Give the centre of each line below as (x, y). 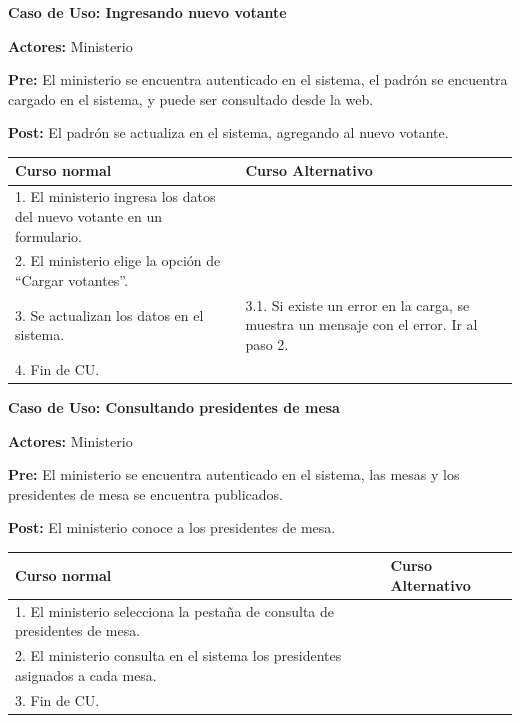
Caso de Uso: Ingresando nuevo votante (147, 12)
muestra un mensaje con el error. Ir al (361, 324)
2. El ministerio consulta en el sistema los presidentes (178, 655)
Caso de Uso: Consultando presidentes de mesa (174, 406)
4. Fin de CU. (57, 368)
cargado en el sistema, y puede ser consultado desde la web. (191, 98)
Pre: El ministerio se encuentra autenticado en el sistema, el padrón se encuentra (258, 79)
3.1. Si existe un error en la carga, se (357, 304)
